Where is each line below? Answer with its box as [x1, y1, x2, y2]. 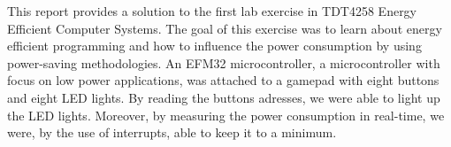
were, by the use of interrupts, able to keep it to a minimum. [7, 123, 337, 142]
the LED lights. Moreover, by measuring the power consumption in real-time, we [7, 105, 445, 124]
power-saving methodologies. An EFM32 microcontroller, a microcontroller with [7, 53, 440, 72]
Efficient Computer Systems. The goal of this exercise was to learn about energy [7, 19, 442, 37]
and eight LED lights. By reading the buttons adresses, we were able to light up [7, 88, 440, 106]
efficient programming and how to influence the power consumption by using [7, 36, 422, 55]
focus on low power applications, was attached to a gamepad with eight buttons [7, 71, 440, 89]
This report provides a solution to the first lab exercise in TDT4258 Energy [7, 2, 417, 19]
